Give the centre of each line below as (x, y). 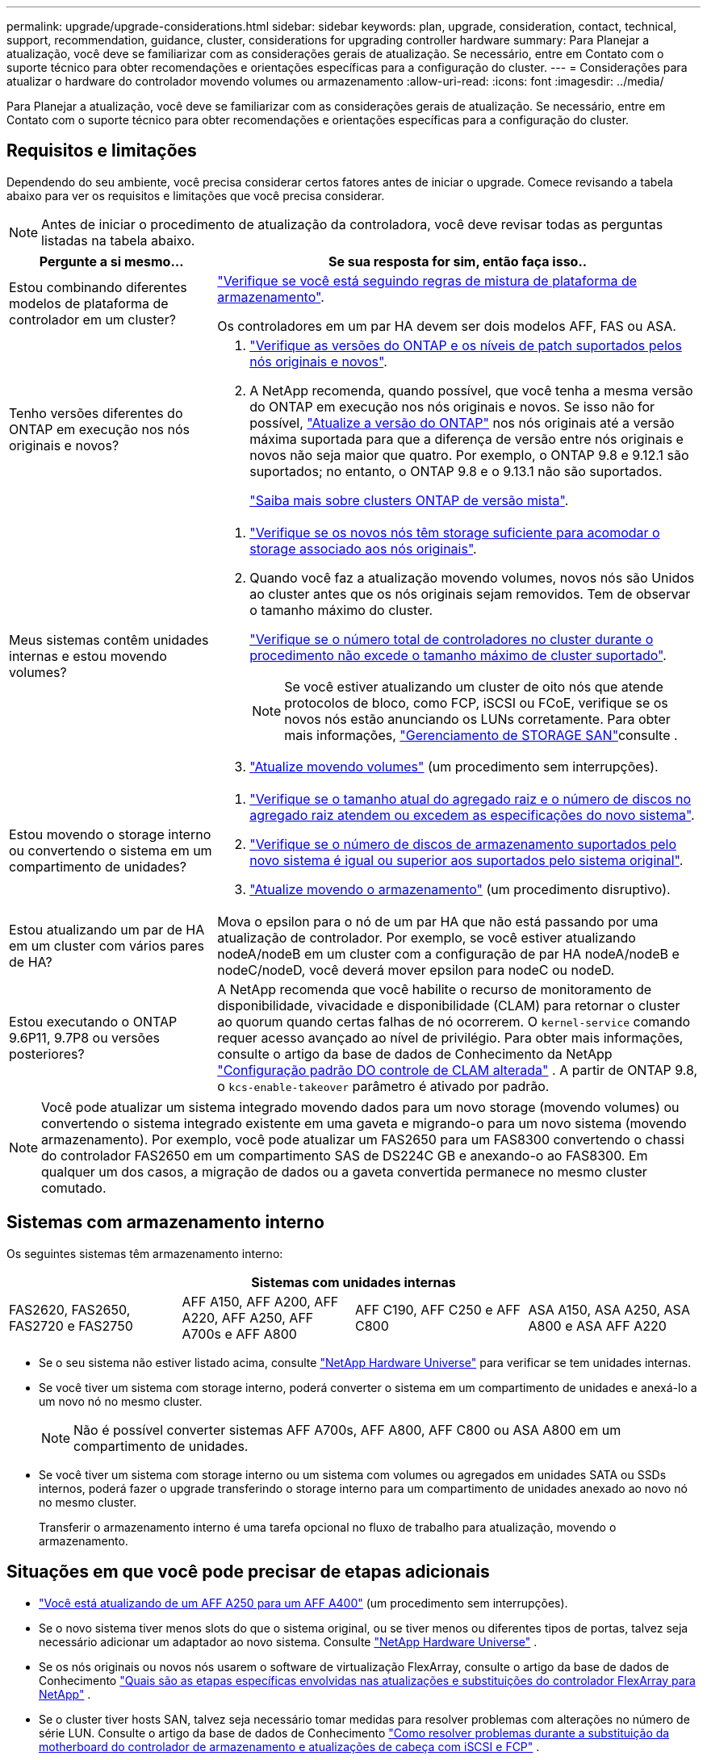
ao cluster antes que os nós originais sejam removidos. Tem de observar (470, 594)
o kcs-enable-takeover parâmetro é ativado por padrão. (383, 1086)
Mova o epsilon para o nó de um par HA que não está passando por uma (438, 921)
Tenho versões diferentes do (96, 413)
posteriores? (47, 1053)
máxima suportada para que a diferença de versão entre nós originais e (466, 439)
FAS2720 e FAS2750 (71, 1325)
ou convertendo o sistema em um (111, 850)
